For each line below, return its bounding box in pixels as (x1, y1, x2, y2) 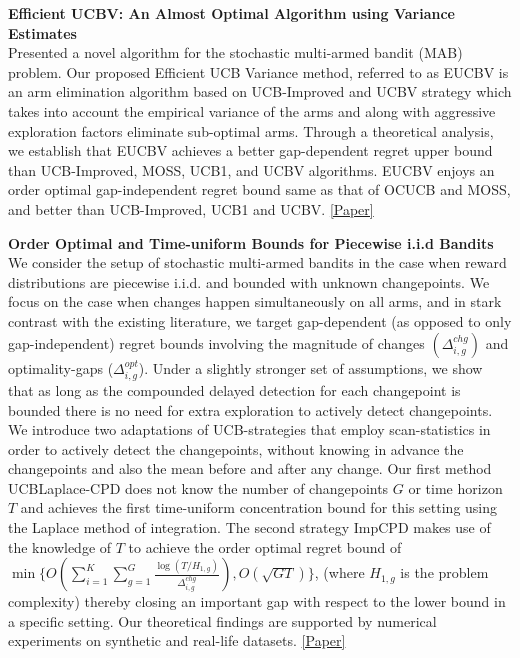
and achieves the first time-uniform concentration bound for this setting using (20, 497, 498, 518)
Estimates (8, 22, 77, 43)
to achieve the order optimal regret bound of (128, 536, 402, 557)
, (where (314, 562, 365, 583)
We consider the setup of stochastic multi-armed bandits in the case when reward (8, 252, 507, 273)
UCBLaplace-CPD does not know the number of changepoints (8, 477, 389, 498)
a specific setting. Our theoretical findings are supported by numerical (8, 610, 437, 631)
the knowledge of (8, 536, 112, 557)
